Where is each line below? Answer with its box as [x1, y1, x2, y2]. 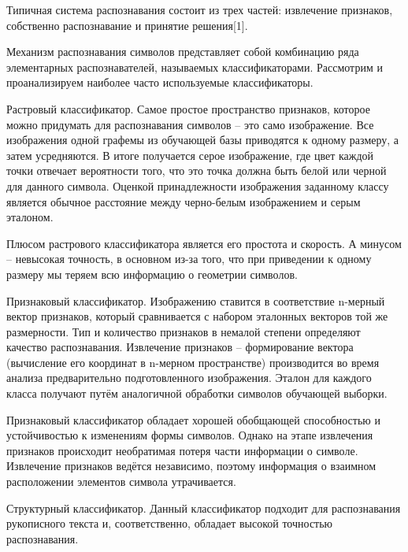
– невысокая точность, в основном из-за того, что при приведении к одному [6, 250, 372, 267]
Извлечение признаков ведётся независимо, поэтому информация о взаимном [6, 458, 376, 474]
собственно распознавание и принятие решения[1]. [6, 17, 248, 33]
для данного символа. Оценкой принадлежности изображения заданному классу [6, 177, 389, 194]
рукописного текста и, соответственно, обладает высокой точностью [6, 515, 333, 532]
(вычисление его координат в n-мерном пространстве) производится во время [6, 354, 380, 370]
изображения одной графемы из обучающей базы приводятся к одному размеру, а [6, 132, 399, 148]
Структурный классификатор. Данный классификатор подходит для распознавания [6, 499, 401, 516]
